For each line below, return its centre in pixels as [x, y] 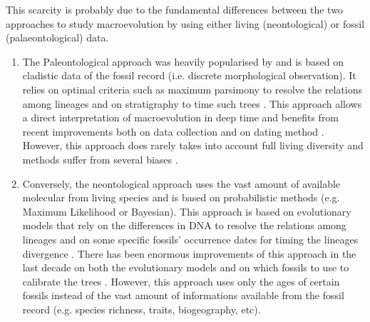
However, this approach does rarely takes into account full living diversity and [193, 145]
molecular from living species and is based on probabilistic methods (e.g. [181, 197]
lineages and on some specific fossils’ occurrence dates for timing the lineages [190, 239]
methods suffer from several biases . [100, 159]
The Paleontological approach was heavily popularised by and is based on [183, 61]
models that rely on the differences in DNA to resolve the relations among [184, 225]
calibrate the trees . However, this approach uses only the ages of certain [181, 281]
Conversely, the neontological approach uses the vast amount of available [181, 183]
